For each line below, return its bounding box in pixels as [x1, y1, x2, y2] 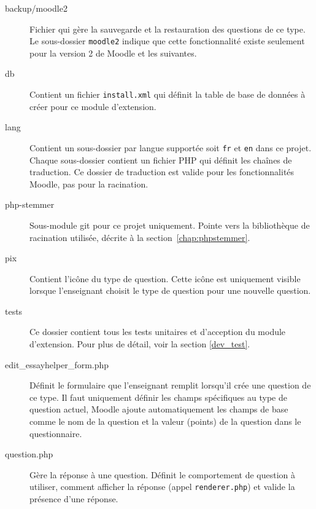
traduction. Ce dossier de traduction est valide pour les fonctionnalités [29, 165, 295, 178]
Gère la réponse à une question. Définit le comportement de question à [29, 468, 296, 481]
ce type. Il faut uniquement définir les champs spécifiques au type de [29, 390, 287, 403]
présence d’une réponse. [29, 492, 118, 505]
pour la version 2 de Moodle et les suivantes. [29, 46, 197, 59]
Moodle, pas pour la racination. [29, 177, 148, 190]
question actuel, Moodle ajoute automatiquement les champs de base [29, 403, 288, 416]
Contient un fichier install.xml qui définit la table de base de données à [29, 88, 306, 101]
